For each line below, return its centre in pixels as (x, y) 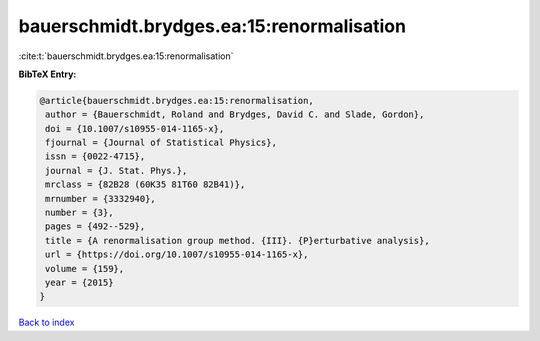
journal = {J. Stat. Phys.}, (116, 170)
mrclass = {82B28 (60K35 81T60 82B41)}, (145, 184)
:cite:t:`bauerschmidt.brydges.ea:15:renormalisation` (126, 56)
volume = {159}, (85, 268)
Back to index (46, 322)
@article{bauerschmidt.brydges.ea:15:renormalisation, (176, 100)
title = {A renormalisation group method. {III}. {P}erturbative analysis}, (237, 240)
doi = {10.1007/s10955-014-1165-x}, (135, 128)
